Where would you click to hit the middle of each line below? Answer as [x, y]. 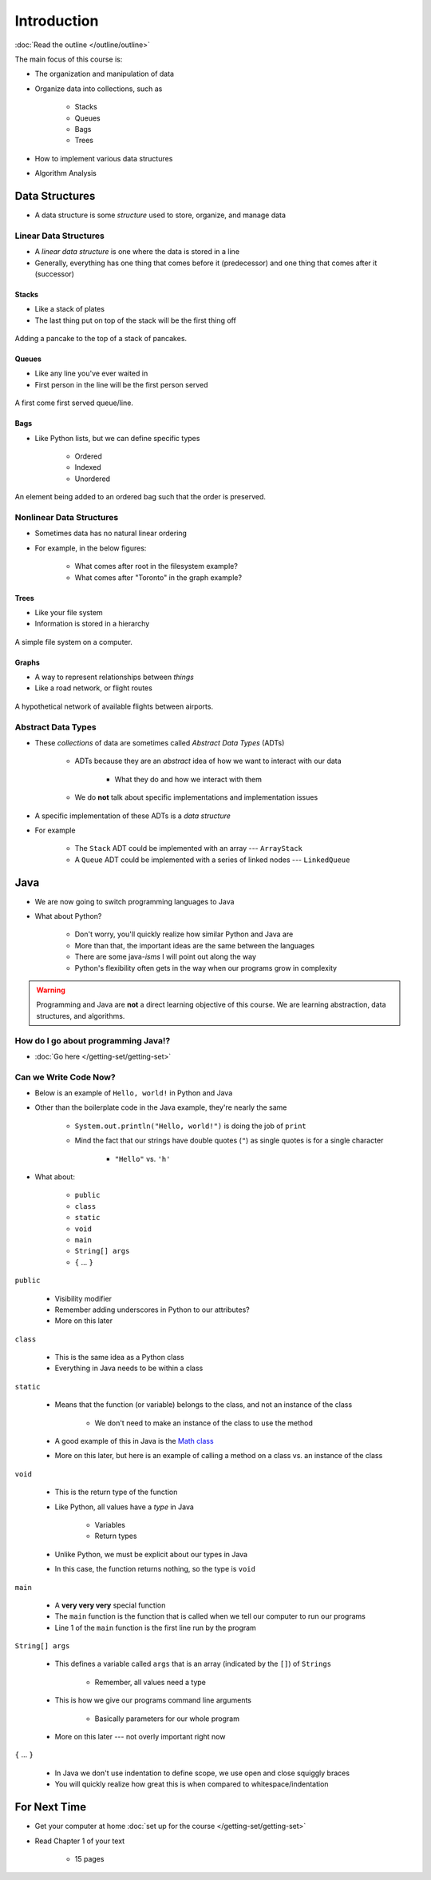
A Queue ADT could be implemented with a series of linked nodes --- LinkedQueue [212, 860]
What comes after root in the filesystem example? [156, 566]
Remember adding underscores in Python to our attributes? [152, 1310]
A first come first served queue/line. [74, 403]
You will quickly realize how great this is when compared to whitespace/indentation [192, 1784]
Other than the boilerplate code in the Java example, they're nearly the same [161, 1107]
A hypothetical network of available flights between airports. [114, 706]
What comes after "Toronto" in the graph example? [158, 577]
